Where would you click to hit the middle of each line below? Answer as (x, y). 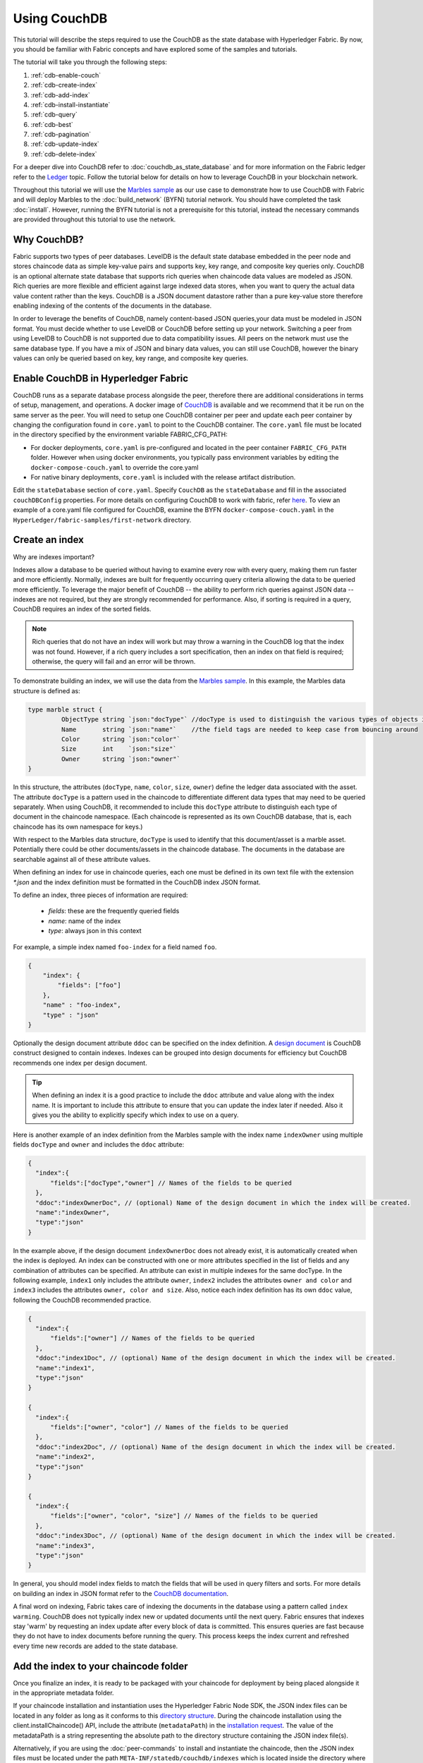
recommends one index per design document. (80, 1063)
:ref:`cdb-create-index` (64, 85)
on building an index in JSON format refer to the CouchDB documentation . (121, 1593)
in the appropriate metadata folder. (63, 1693)
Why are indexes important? (54, 556)
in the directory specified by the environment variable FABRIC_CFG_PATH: (121, 434)
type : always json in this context (95, 931)
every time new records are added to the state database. (96, 1646)
